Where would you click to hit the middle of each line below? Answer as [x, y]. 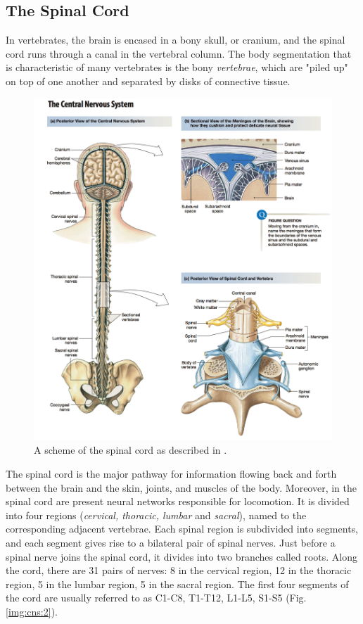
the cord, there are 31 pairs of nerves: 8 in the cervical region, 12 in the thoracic [179, 570]
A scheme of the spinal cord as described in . [130, 450]
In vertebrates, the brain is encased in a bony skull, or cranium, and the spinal [176, 40]
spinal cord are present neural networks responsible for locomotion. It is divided [178, 501]
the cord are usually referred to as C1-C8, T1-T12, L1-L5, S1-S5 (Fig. [156, 598]
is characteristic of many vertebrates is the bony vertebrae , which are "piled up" [177, 67]
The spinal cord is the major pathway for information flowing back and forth [171, 473]
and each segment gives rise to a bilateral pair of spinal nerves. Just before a [171, 542]
